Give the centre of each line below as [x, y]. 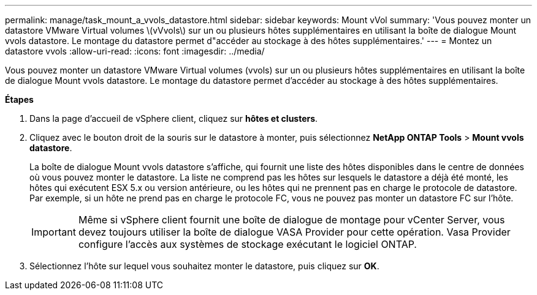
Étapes [19, 99]
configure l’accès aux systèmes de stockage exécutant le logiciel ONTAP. [247, 244]
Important [54, 232]
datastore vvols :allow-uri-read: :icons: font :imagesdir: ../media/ [135, 51]
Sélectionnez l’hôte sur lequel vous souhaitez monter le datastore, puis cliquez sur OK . [204, 266]
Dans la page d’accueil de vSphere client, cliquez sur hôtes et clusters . [174, 118]
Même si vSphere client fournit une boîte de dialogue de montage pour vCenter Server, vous [291, 220]
